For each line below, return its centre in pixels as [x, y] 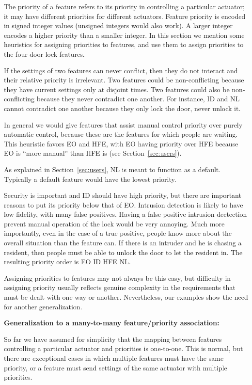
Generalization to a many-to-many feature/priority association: [112, 323]
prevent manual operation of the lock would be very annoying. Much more [114, 223]
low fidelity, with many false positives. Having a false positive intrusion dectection [126, 214]
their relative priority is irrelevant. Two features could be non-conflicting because [124, 80]
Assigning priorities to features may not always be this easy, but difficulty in [118, 278]
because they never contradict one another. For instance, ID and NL [138, 99]
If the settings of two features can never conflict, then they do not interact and [121, 70]
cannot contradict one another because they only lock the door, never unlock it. [122, 108]
